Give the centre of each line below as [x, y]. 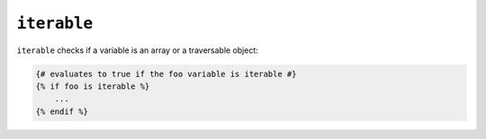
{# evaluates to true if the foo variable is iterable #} [166, 74]
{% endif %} [62, 111]
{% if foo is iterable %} [93, 86]
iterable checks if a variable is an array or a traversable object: [137, 50]
